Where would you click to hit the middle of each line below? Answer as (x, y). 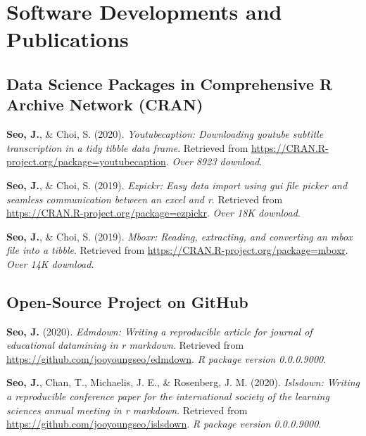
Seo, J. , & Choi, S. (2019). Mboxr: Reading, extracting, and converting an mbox (179, 236)
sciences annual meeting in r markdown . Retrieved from (127, 410)
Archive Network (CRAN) (105, 104)
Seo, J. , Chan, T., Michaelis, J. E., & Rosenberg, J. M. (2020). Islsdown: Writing (183, 382)
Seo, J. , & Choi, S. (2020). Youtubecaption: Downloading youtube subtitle (165, 134)
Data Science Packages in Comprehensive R (170, 83)
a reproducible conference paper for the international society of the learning (168, 396)
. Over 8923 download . (214, 161)
